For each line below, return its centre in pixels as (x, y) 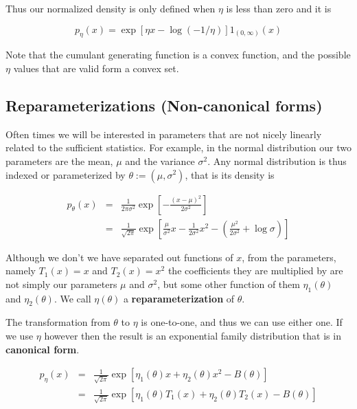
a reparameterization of (179, 298)
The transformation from (58, 322)
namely (21, 270)
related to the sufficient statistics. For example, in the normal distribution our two (178, 147)
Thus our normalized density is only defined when (111, 8)
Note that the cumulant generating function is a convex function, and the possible (178, 55)
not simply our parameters (61, 284)
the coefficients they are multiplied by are (255, 270)
